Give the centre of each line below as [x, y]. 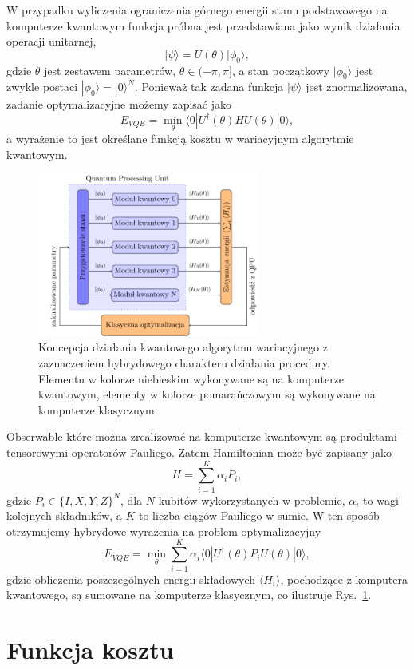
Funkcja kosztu [90, 649]
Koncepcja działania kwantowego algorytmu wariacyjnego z [183, 347]
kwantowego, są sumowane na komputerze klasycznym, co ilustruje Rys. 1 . [189, 595]
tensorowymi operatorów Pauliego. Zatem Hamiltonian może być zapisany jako [199, 452]
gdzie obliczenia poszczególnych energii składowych [131, 579]
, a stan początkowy [281, 70]
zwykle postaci [42, 87]
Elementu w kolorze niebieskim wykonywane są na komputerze [191, 378]
